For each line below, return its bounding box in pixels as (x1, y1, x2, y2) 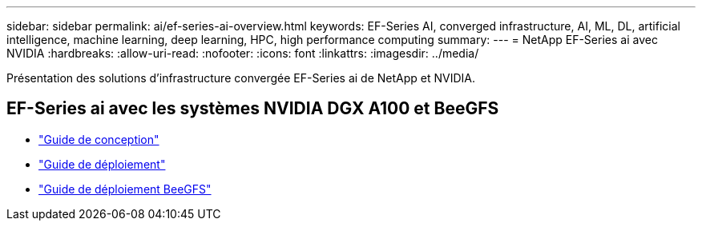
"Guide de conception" (38, 132, 159, 146)
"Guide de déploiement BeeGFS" (38, 181, 212, 196)
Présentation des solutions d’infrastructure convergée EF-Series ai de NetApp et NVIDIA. (6, 71, 475, 85)
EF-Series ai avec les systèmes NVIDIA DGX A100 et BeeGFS (6, 98, 499, 119)
